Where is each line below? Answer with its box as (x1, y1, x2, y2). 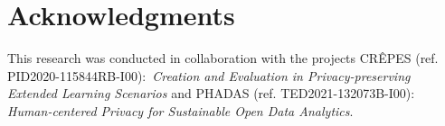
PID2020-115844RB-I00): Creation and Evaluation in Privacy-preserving (7, 66, 411, 85)
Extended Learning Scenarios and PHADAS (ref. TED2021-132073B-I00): (7, 84, 415, 103)
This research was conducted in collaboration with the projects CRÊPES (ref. (7, 49, 439, 67)
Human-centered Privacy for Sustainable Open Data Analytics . (7, 101, 354, 120)
